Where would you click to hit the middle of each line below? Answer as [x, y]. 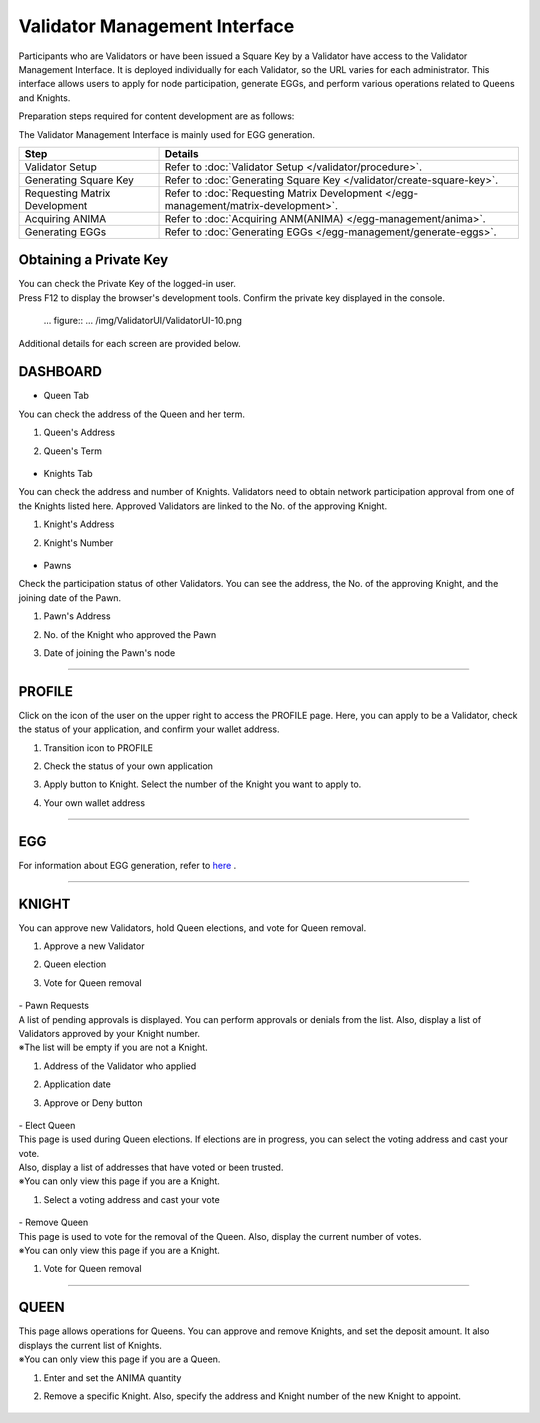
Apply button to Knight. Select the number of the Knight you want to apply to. [202, 784]
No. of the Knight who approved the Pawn [130, 634]
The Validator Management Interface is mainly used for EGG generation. [166, 134]
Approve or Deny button [93, 1102]
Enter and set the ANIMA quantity [112, 1377]
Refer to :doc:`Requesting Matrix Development [273, 193]
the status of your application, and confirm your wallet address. [149, 729]
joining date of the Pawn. [70, 597]
